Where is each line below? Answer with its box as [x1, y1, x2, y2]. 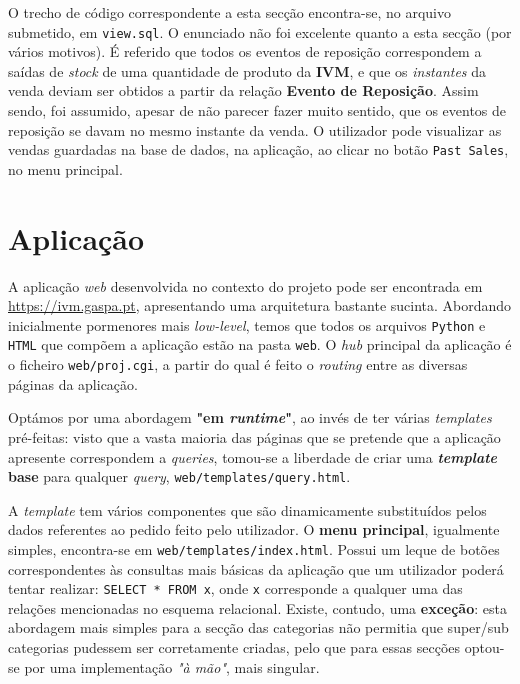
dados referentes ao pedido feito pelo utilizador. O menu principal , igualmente [8, 519, 500, 540]
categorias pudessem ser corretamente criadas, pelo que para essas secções [8, 637, 461, 658]
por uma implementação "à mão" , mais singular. [24, 656, 320, 677]
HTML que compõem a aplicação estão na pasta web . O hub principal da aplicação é [8, 334, 512, 355]
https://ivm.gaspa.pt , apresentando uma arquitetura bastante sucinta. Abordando [8, 295, 512, 316]
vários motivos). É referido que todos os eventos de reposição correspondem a [8, 41, 482, 62]
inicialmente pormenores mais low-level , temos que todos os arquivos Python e [8, 314, 486, 335]
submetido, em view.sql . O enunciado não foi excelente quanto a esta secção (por [8, 21, 512, 42]
